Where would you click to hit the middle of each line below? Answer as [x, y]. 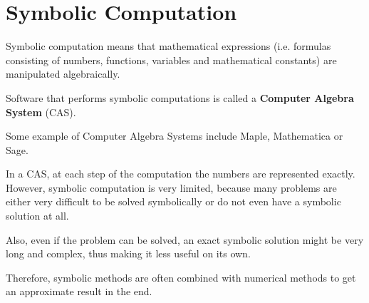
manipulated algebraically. [63, 74]
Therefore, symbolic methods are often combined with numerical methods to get [181, 277]
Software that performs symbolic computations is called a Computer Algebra [180, 97]
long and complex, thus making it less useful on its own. [128, 253]
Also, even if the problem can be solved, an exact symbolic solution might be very [185, 239]
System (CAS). [41, 112]
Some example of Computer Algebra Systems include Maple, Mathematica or [175, 136]
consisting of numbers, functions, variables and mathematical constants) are [171, 60]
